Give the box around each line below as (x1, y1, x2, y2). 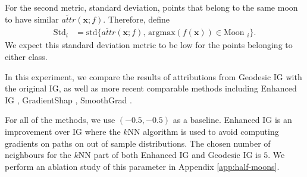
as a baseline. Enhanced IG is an (173, 113, 292, 126)
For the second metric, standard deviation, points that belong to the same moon (5, 1, 298, 13)
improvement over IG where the (5, 125, 121, 137)
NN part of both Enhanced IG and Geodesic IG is (78, 148, 261, 161)
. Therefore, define (103, 12, 170, 25)
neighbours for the (5, 148, 71, 161)
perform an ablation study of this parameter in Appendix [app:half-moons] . (5, 160, 280, 172)
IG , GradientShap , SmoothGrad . (5, 93, 132, 106)
